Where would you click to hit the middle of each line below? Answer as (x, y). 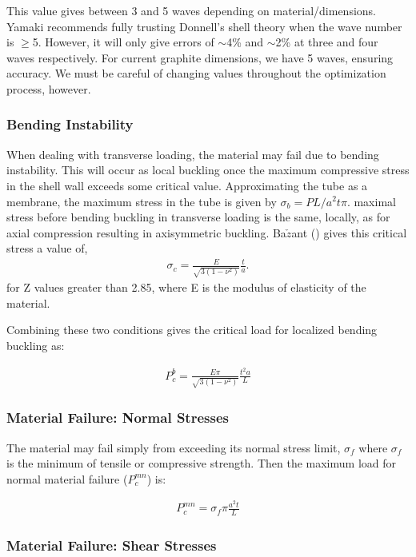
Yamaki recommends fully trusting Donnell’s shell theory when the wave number (204, 26)
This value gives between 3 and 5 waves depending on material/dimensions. (191, 10)
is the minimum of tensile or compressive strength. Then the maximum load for (202, 463)
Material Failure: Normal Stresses (118, 418)
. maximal (371, 201)
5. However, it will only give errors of (123, 42)
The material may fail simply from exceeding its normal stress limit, (174, 447)
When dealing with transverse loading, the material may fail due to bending (193, 154)
